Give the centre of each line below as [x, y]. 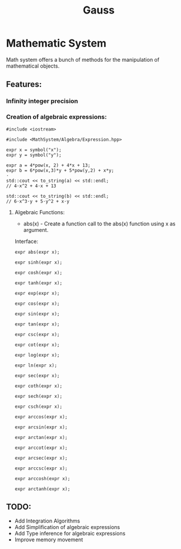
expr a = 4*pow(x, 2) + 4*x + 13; [48, 165]
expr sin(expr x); [37, 314]
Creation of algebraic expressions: [56, 117]
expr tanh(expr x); [38, 283]
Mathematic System [56, 43]
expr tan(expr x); [37, 324]
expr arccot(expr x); [41, 448]
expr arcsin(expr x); [41, 427]
